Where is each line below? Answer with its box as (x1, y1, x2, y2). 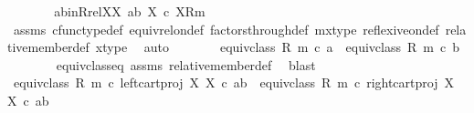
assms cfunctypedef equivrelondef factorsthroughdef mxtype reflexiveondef (13, 19, 439, 38)
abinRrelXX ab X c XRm (54, 2, 205, 20)
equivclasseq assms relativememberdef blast (56, 55, 316, 74)
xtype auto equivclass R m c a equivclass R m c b (95, 37, 459, 56)
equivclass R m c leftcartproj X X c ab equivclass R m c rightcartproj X (13, 73, 454, 92)
